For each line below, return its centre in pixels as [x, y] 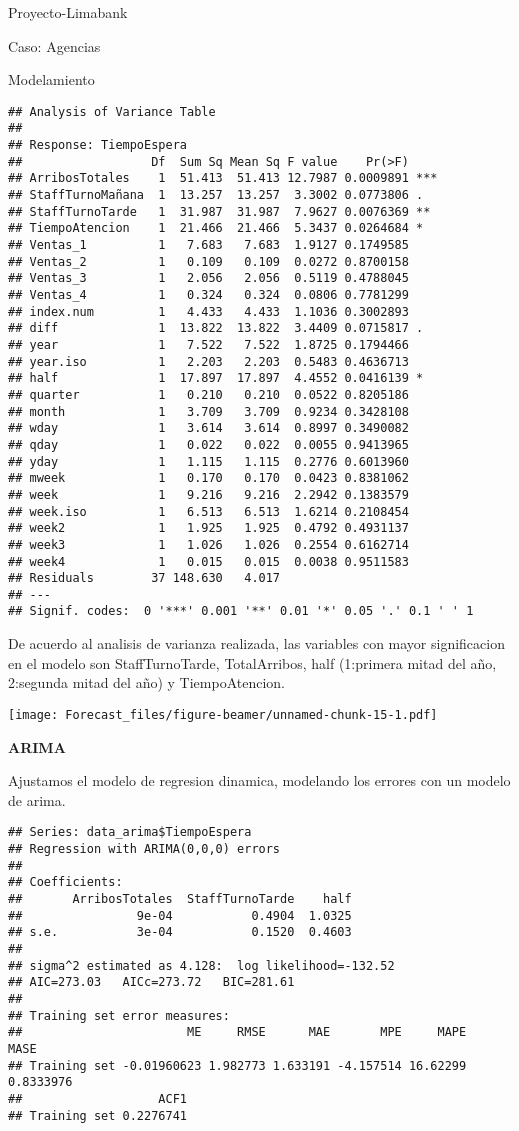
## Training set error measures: [119, 1015]
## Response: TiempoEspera [97, 145]
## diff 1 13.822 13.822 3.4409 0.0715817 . [216, 328]
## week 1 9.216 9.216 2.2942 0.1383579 [208, 494]
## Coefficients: [65, 882]
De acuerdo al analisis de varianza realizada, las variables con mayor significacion [256, 643]
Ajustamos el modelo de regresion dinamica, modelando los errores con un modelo [259, 780]
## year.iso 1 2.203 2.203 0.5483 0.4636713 [208, 361]
